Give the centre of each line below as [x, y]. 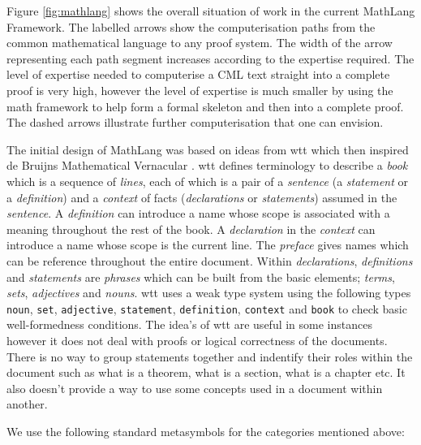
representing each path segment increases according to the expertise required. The [210, 58]
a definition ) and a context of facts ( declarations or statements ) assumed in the [202, 197]
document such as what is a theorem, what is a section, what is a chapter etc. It [206, 372]
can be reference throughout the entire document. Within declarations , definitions [210, 260]
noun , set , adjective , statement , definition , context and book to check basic [207, 308]
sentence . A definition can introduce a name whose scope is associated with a [198, 213]
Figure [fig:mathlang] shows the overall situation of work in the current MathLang [211, 11]
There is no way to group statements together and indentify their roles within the [210, 356]
